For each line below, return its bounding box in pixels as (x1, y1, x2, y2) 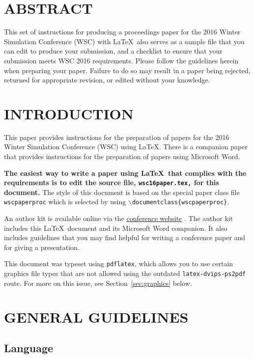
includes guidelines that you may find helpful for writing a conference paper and (4, 232, 246, 243)
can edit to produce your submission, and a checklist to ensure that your (4, 46, 223, 56)
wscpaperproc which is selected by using (4, 196, 126, 207)
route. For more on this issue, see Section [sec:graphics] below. (4, 277, 192, 288)
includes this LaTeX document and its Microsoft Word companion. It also (4, 222, 227, 233)
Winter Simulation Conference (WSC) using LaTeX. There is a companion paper (4, 141, 248, 152)
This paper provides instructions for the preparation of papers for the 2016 (4, 132, 229, 142)
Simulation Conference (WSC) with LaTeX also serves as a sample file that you (4, 36, 245, 46)
